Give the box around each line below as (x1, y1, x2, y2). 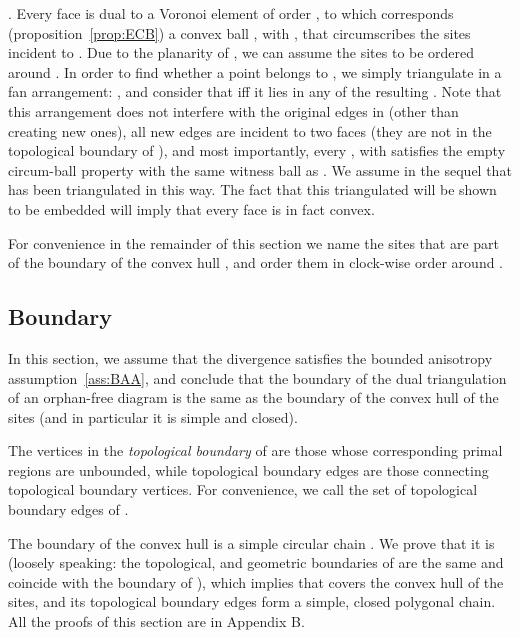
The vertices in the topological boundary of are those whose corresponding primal (8, 440, 503, 461)
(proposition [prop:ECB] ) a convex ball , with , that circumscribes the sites (8, 22, 471, 43)
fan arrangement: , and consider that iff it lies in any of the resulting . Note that (8, 81, 502, 102)
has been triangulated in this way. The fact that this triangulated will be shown (8, 179, 497, 200)
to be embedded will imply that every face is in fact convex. (8, 198, 375, 219)
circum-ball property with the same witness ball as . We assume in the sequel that (8, 159, 512, 180)
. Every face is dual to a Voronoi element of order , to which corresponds (8, 3, 454, 23)
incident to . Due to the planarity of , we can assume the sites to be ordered (8, 42, 475, 63)
